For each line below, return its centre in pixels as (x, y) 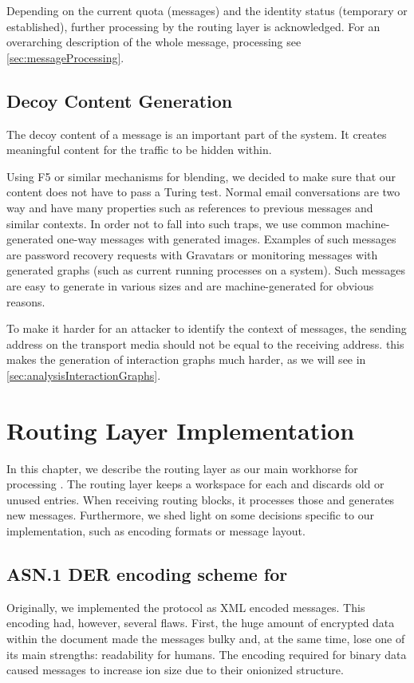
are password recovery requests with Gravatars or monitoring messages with (192, 254)
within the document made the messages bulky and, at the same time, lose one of (206, 638)
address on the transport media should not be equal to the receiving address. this (205, 343)
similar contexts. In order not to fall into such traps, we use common (174, 223)
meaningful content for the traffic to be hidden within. (139, 150)
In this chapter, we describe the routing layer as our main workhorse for (182, 468)
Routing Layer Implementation (181, 430)
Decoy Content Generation (120, 100)
